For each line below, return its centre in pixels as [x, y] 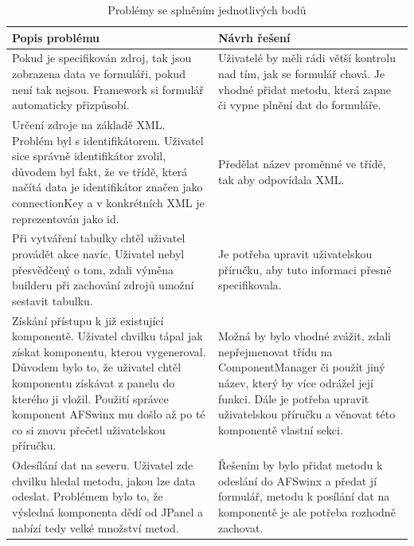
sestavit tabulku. [53, 300]
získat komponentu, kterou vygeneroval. [109, 351]
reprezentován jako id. [66, 218]
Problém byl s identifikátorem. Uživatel [108, 140]
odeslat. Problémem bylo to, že [88, 496]
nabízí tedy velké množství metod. [96, 527]
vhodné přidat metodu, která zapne [305, 89]
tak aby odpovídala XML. [281, 179]
